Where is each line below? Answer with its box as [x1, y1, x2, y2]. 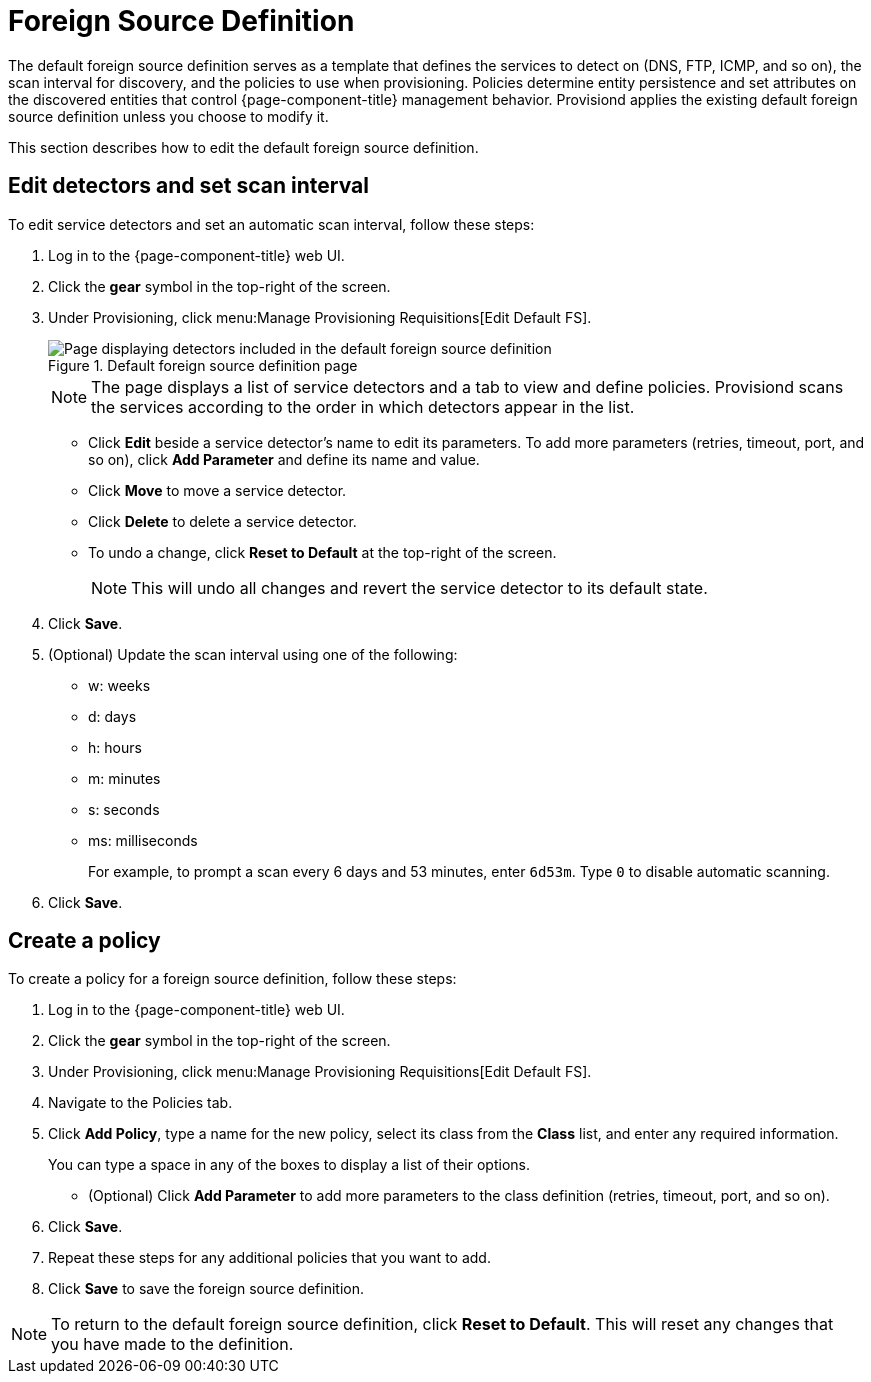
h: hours [88, 738, 142, 756]
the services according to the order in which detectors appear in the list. [91, 396, 635, 417]
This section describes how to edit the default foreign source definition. [8, 138, 479, 156]
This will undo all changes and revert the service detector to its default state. [131, 577, 708, 598]
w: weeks [88, 676, 151, 694]
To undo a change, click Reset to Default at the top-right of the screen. [88, 543, 557, 561]
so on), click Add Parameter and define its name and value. [88, 450, 480, 468]
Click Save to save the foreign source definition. [48, 1280, 364, 1298]
